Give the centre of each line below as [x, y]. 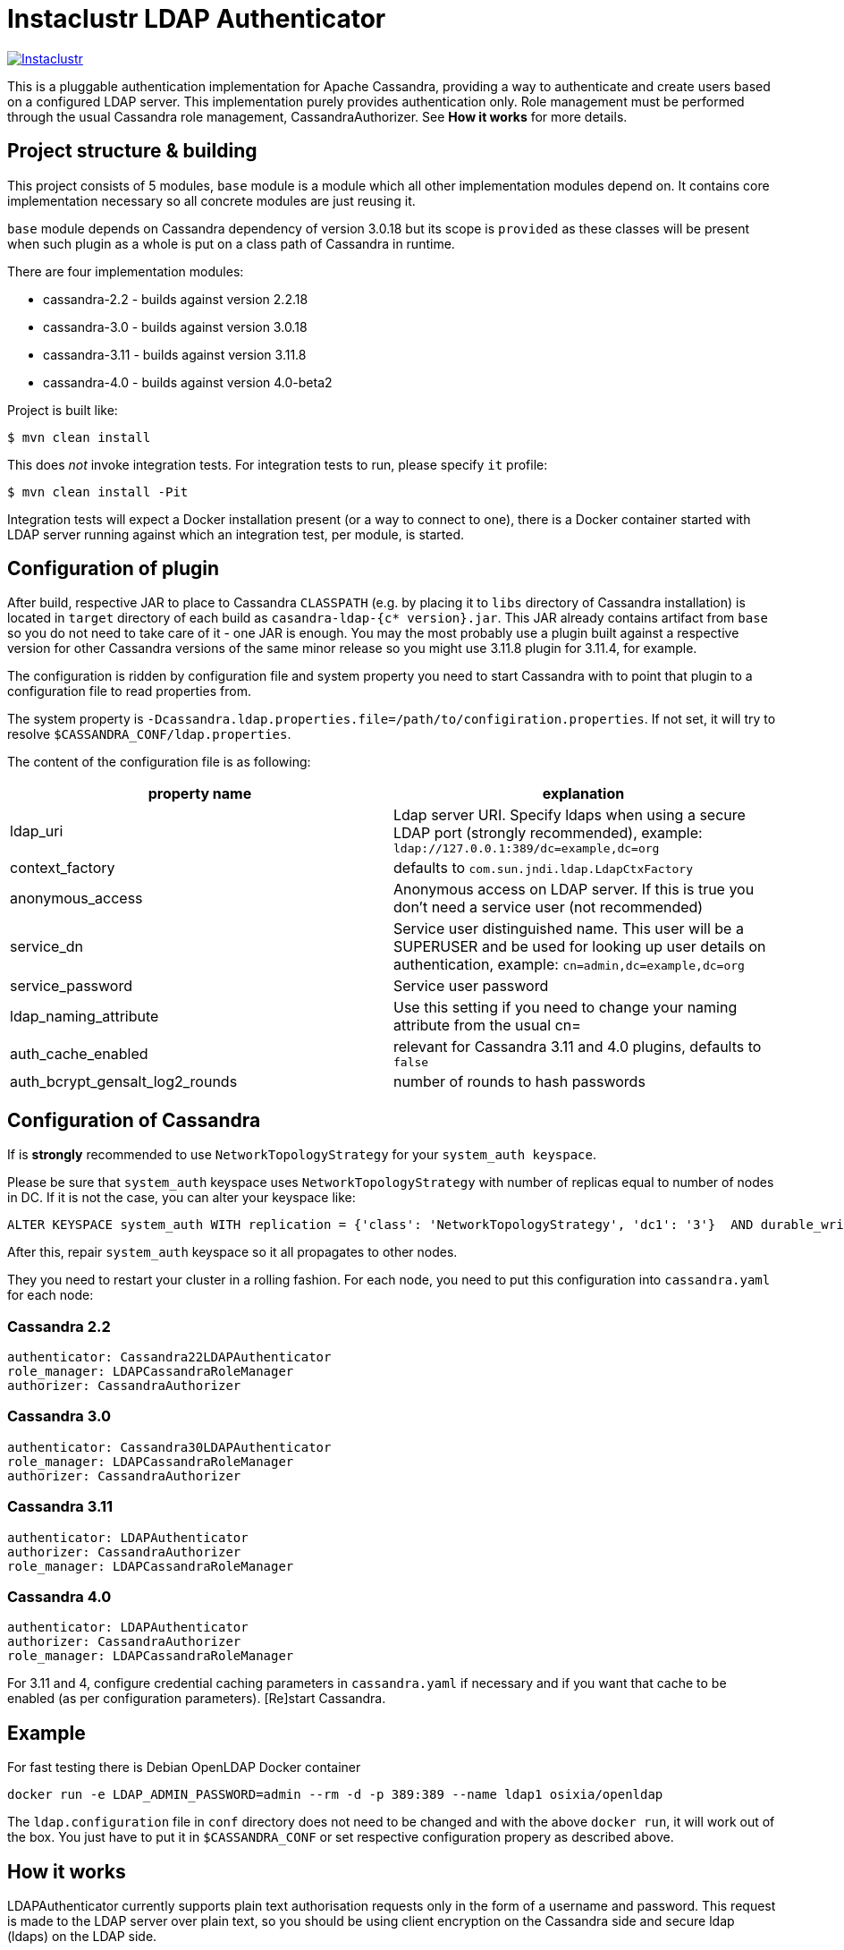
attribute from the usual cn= [487, 1026]
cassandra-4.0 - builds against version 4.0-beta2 [188, 382]
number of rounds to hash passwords [519, 1082]
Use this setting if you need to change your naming [565, 1008]
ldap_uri [37, 831]
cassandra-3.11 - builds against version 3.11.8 [175, 354]
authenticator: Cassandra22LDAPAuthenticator [169, 1357]
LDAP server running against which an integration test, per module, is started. [236, 534]
